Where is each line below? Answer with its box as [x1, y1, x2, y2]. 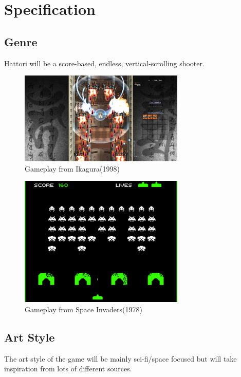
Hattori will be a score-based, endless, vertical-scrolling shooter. [4, 58, 205, 68]
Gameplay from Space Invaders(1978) [25, 304, 142, 315]
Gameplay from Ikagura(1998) [25, 163, 120, 174]
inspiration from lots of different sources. [4, 363, 132, 374]
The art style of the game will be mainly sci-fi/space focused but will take [4, 353, 237, 364]
